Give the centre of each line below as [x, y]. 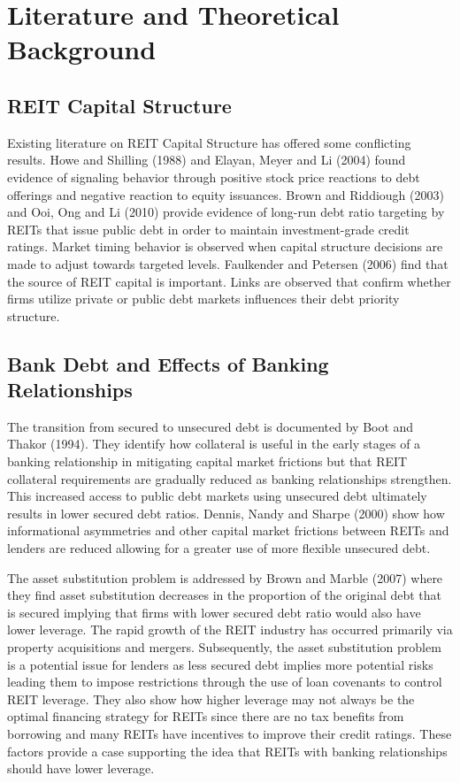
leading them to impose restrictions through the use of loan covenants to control [225, 682]
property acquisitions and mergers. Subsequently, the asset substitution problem [224, 647]
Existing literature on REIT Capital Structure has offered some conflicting [209, 142]
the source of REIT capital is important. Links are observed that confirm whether [229, 281]
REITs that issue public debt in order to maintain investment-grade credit [208, 229]
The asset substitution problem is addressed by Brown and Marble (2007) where [225, 577]
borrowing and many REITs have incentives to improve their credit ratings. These [230, 733]
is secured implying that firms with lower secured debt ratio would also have [214, 612]
